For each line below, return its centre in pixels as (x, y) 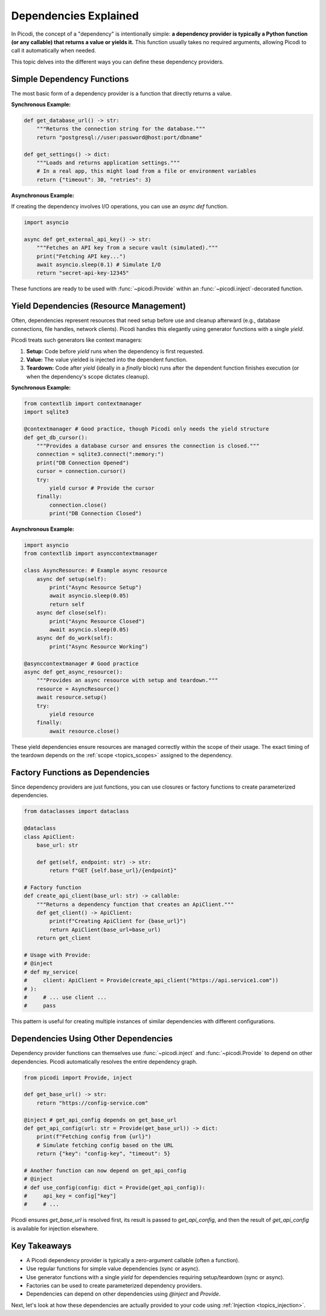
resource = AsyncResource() (78, 689)
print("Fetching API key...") (81, 256)
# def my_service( (51, 972)
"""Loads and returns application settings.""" (108, 162)
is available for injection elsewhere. (55, 1228)
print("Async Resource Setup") (95, 588)
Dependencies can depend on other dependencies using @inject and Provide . (123, 1294)
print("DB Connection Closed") (95, 514)
